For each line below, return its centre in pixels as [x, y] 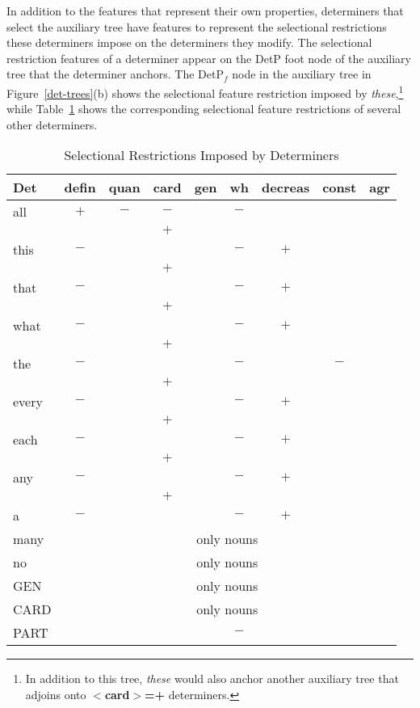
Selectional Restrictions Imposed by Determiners [202, 155]
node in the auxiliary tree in [302, 74]
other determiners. [52, 124]
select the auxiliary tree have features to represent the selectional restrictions [197, 26]
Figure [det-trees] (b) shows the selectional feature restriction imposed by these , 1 [205, 91]
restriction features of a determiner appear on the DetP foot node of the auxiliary [209, 58]
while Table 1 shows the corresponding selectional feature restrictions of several [204, 109]
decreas [286, 188]
